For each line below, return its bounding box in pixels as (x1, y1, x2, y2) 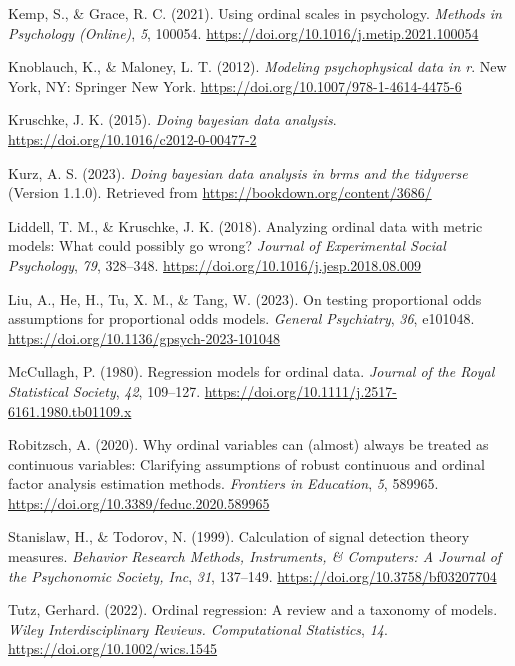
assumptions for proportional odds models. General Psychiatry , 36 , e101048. (8, 308, 475, 329)
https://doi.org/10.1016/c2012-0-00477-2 (8, 128, 257, 149)
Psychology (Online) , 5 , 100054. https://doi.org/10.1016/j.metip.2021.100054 (8, 22, 479, 43)
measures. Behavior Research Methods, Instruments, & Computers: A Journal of (8, 546, 502, 567)
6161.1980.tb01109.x (8, 400, 132, 421)
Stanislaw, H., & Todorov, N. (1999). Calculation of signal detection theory (8, 526, 470, 547)
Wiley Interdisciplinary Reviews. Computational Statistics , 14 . (8, 618, 388, 639)
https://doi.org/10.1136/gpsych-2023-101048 (8, 327, 281, 348)
